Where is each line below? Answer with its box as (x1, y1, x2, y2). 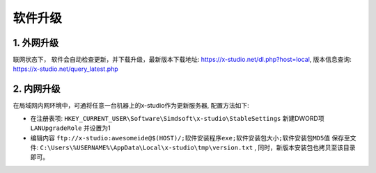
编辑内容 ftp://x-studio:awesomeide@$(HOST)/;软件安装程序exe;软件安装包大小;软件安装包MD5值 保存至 (30, 133, 351, 142)
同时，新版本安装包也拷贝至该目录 (258, 143, 356, 151)
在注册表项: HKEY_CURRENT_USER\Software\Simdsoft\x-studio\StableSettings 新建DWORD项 (30, 114, 324, 122)
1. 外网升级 (13, 37, 59, 49)
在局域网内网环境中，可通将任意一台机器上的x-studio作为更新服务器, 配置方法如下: (13, 101, 250, 110)
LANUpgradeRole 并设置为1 (30, 124, 111, 132)
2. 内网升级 (13, 83, 61, 95)
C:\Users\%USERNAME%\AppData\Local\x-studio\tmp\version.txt (39, 143, 253, 151)
